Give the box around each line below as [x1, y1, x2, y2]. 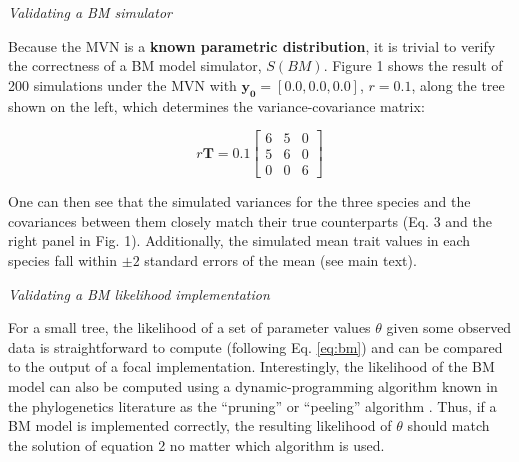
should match [407, 415, 490, 436]
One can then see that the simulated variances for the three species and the [8, 191, 471, 212]
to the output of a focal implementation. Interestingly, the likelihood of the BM [8, 356, 495, 377]
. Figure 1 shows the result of [323, 55, 503, 76]
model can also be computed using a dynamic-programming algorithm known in [8, 376, 498, 397]
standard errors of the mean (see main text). [144, 250, 417, 271]
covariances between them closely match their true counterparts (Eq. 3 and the [8, 210, 492, 231]
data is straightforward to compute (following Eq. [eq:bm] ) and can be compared [8, 336, 503, 357]
